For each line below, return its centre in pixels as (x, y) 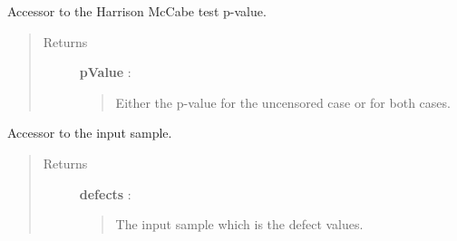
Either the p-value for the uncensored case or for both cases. (283, 102)
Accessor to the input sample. (90, 133)
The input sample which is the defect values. (239, 224)
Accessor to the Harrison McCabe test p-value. (137, 11)
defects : (105, 193)
